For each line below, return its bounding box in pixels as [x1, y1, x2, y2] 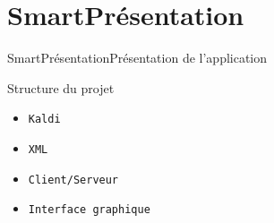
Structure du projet [7, 78, 115, 97]
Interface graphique [28, 203, 150, 217]
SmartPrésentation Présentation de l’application [7, 48, 268, 67]
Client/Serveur [28, 173, 119, 186]
